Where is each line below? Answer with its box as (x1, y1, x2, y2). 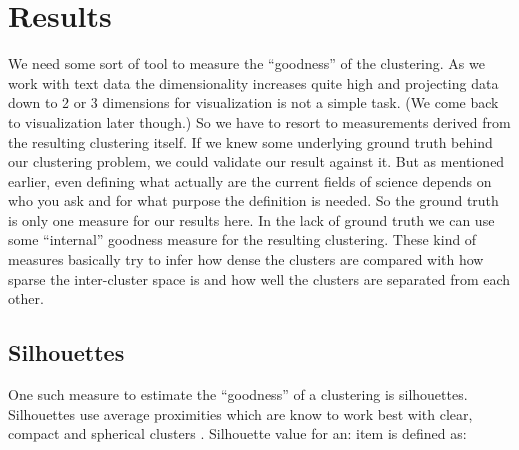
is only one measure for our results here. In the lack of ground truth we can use (8, 209, 495, 230)
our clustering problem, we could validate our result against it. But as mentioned (8, 151, 505, 172)
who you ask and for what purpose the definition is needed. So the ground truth (8, 190, 499, 211)
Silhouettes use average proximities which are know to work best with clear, (8, 403, 473, 424)
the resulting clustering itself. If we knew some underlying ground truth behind (8, 131, 493, 152)
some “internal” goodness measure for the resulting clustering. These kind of (8, 229, 477, 250)
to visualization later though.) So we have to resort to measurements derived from (8, 111, 511, 132)
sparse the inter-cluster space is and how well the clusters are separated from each (8, 268, 511, 289)
